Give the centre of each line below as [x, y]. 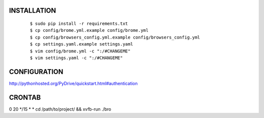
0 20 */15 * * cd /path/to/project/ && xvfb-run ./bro [60, 109]
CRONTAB [25, 97]
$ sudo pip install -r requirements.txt [79, 24]
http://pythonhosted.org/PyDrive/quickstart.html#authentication [73, 83]
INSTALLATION [33, 11]
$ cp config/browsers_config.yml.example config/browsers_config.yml [115, 37]
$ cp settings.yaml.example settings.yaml [82, 44]
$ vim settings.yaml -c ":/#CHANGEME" [77, 58]
